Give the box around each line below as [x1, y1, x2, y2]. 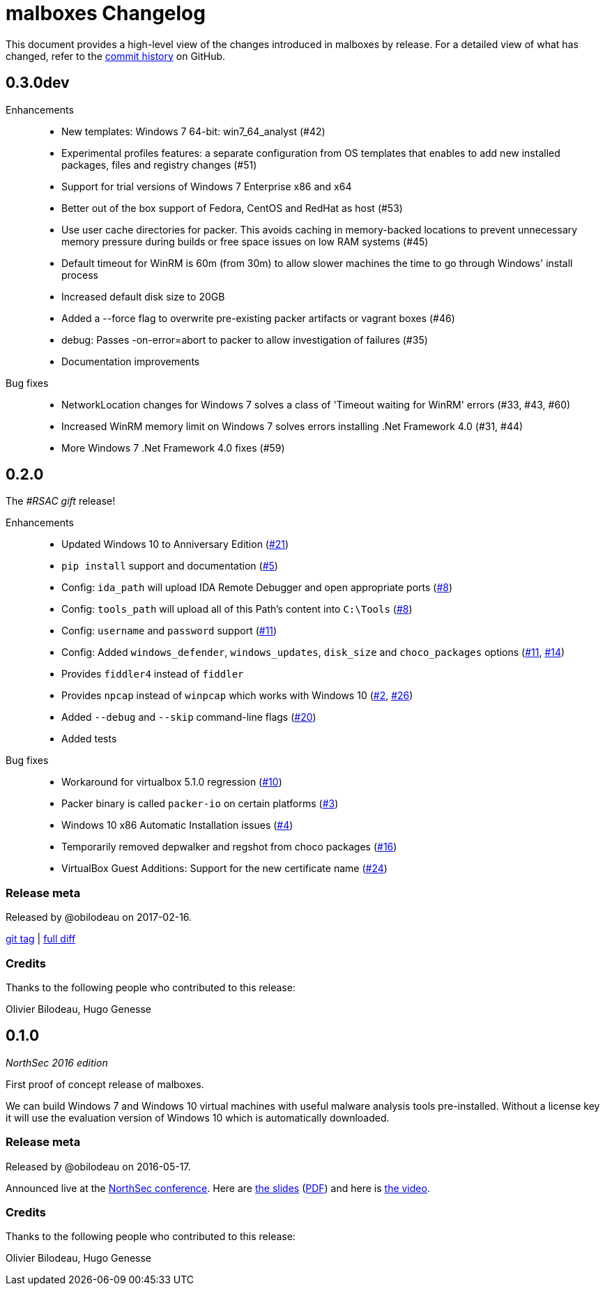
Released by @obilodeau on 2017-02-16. [6, 911, 192, 924]
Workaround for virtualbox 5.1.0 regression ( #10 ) [61, 776, 282, 788]
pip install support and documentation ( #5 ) [61, 560, 278, 572]
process [61, 268, 98, 281]
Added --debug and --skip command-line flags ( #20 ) [61, 711, 316, 724]
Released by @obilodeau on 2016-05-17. [6, 1160, 191, 1172]
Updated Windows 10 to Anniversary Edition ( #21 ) [61, 538, 289, 551]
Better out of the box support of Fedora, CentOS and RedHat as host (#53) [61, 201, 403, 214]
